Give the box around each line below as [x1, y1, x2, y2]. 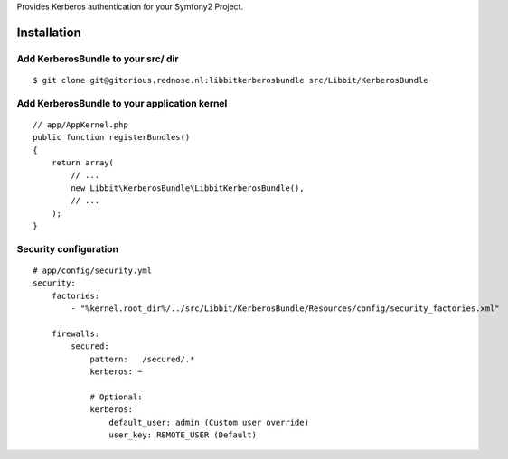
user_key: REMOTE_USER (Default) [108, 430, 258, 440]
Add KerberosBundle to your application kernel [16, 97, 228, 109]
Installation [16, 24, 81, 40]
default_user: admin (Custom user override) [108, 417, 309, 427]
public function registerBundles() [33, 132, 191, 143]
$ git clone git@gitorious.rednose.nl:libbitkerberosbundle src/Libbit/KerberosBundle [33, 75, 428, 85]
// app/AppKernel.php [33, 119, 128, 130]
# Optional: [89, 391, 143, 402]
